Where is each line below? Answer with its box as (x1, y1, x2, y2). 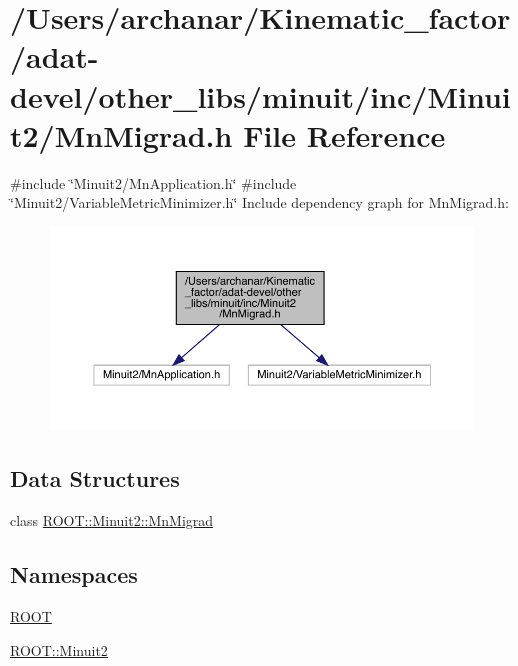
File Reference (243, 114, 446, 155)
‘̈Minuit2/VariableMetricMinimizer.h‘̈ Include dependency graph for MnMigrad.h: (10, 192, 509, 213)
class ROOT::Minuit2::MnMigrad (10, 510, 214, 531)
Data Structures (10, 463, 180, 494)
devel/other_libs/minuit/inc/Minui (10, 75, 511, 116)
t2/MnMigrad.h (10, 114, 233, 155)
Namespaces (10, 559, 138, 590)
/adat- (10, 36, 99, 77)
